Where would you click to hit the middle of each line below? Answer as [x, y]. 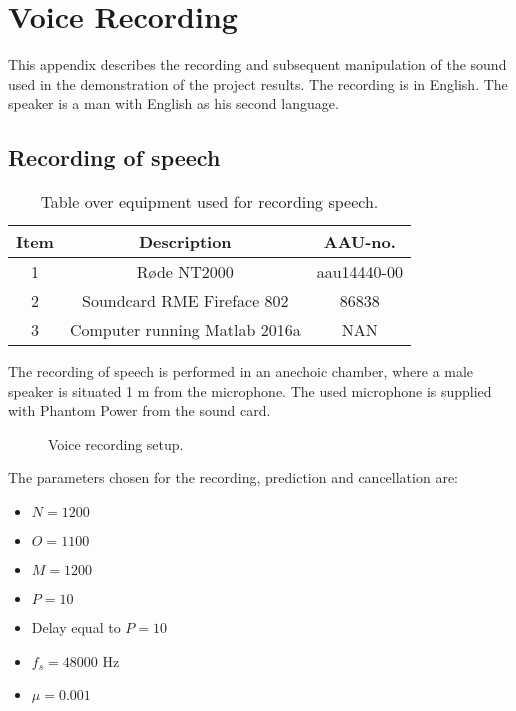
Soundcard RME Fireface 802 [185, 301]
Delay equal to [76, 627]
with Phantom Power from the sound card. [139, 410]
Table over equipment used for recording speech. [209, 202]
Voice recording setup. [116, 443]
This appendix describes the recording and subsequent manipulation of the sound [257, 64]
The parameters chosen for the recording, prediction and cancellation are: [233, 477]
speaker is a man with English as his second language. [173, 103]
